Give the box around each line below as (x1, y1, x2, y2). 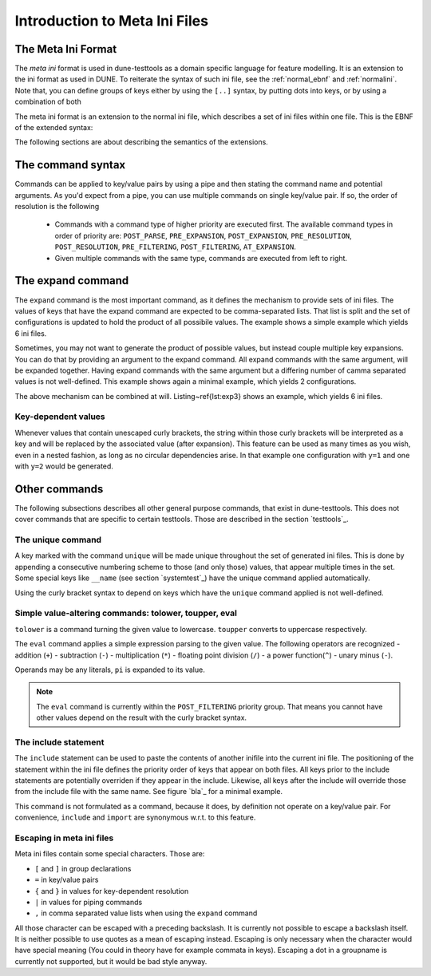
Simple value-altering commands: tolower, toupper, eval (14, 607, 237, 618)
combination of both (14, 97, 81, 107)
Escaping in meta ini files (14, 832, 114, 844)
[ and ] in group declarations (34, 863, 132, 873)
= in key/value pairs (34, 875, 99, 885)
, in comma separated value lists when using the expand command (34, 908, 258, 918)
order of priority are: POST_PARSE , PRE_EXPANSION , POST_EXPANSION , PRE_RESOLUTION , (54, 231, 353, 240)
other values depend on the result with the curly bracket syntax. (36, 713, 247, 722)
